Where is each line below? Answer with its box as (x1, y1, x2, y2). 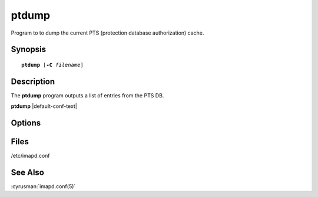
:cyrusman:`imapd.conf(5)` (11, 183, 76, 190)
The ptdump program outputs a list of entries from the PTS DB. (11, 91, 164, 99)
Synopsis (11, 45, 47, 55)
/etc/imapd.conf (11, 152, 50, 159)
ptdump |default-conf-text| (11, 103, 78, 110)
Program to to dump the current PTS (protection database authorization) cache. (11, 29, 204, 36)
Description (11, 76, 55, 86)
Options (11, 118, 41, 128)
